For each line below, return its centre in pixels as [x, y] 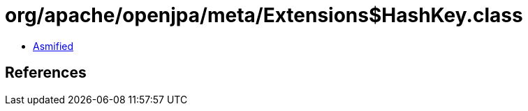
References [46, 73]
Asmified [53, 46]
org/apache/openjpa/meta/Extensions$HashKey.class [264, 15]
